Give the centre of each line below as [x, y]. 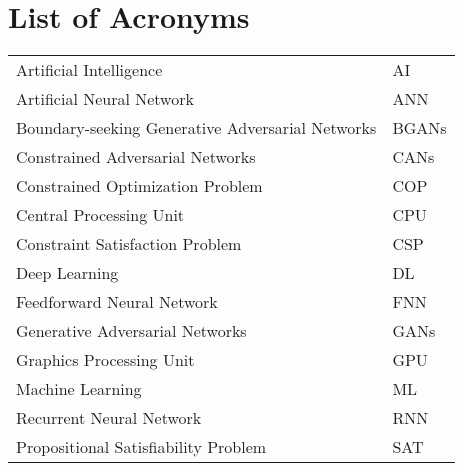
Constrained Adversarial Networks [136, 157]
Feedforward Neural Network [117, 302]
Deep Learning [67, 273]
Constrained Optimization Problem [139, 186]
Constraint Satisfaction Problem [129, 244]
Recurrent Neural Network [109, 418]
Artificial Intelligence [89, 70]
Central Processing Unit [100, 215]
